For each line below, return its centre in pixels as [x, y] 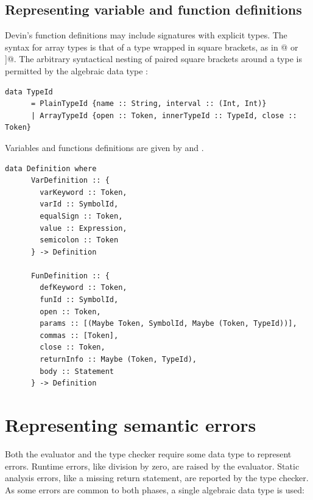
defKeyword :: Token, [83, 288]
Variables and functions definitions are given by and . [104, 147]
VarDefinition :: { [70, 181]
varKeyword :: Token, [83, 192]
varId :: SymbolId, [79, 204]
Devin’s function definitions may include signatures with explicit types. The [146, 35]
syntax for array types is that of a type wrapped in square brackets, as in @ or [152, 47]
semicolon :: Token [79, 240]
